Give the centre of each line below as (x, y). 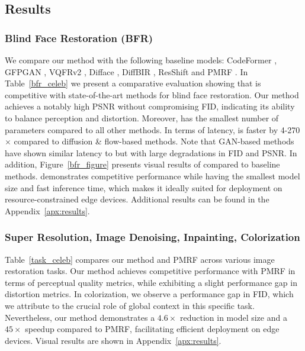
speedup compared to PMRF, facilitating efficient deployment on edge (152, 329)
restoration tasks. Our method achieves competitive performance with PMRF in (150, 271)
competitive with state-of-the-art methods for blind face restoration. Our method (152, 94)
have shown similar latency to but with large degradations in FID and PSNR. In (151, 152)
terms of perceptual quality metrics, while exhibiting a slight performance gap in (151, 282)
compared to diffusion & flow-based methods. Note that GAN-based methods (154, 141)
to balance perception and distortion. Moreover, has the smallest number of (142, 117)
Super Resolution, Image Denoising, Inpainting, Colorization (152, 237)
